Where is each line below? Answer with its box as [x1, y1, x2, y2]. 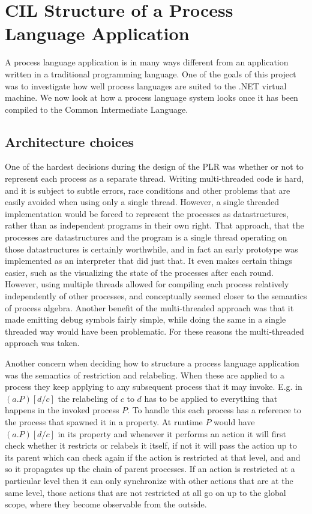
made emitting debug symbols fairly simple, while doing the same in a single [5, 313, 286, 326]
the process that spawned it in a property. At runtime [5, 415, 203, 428]
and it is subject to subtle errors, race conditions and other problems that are [5, 184, 290, 196]
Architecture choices [5, 132, 134, 151]
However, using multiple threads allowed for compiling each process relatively [5, 278, 289, 290]
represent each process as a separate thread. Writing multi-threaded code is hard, [5, 172, 304, 185]
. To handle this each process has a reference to [127, 404, 301, 416]
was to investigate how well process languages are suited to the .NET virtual [5, 79, 287, 92]
